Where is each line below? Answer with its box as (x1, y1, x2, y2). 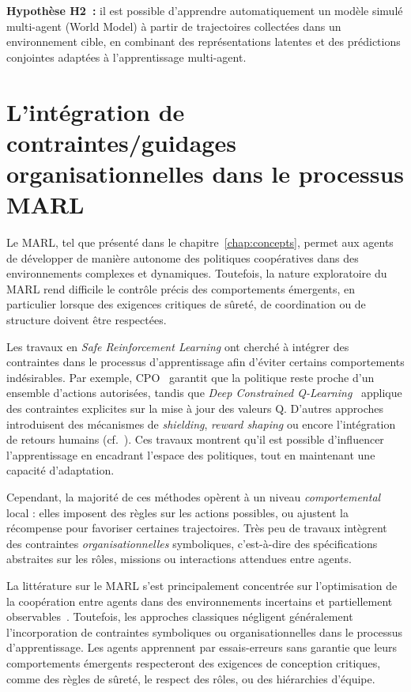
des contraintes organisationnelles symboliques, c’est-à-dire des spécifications (6, 535, 378, 551)
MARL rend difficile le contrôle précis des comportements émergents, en (6, 280, 356, 297)
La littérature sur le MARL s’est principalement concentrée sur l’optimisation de (6, 577, 398, 593)
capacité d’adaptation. (6, 462, 115, 478)
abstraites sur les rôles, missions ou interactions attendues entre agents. (6, 550, 352, 567)
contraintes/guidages (6, 126, 236, 158)
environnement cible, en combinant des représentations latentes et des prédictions (6, 33, 401, 50)
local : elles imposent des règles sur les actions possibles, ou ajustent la (6, 504, 349, 520)
